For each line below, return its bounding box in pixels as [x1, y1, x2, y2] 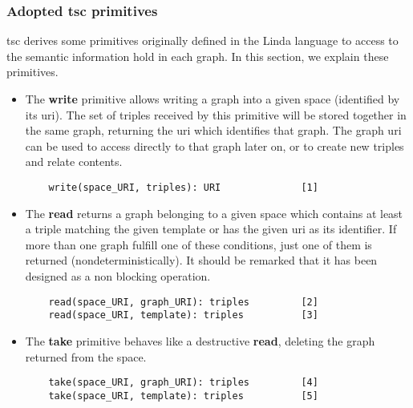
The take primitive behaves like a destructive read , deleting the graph [25, 332, 375, 349]
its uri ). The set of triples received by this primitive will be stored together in [25, 106, 407, 123]
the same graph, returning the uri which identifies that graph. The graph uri [25, 122, 402, 139]
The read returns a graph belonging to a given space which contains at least [25, 204, 403, 221]
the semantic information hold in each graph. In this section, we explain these [6, 47, 389, 64]
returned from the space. [25, 348, 147, 365]
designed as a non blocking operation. [25, 268, 211, 284]
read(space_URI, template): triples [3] [48, 309, 318, 321]
